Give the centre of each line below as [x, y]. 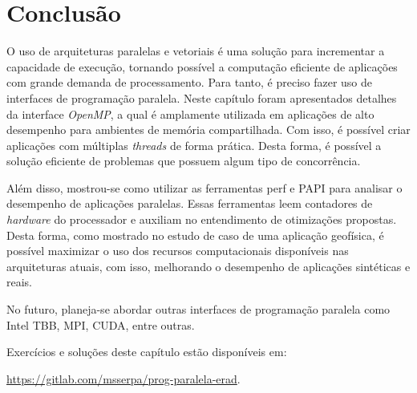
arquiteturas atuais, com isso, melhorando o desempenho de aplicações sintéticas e [208, 266]
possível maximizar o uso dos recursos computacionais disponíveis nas [178, 251]
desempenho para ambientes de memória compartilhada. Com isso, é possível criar [208, 130]
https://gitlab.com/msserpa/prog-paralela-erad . [123, 378]
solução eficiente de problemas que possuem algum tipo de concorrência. [184, 161]
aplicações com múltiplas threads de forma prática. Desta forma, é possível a [194, 145]
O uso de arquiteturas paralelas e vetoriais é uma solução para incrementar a [196, 51]
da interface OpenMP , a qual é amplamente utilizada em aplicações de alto [190, 113]
